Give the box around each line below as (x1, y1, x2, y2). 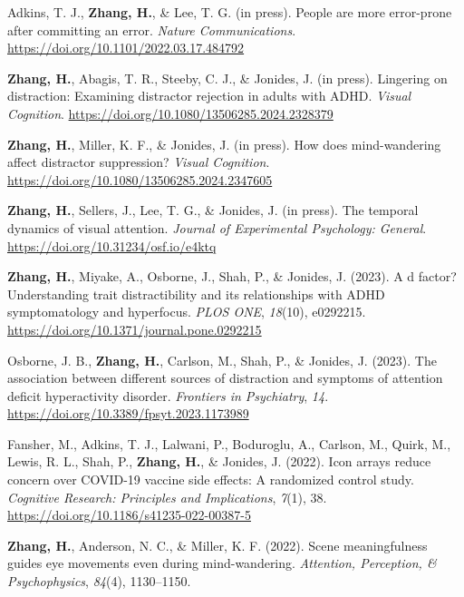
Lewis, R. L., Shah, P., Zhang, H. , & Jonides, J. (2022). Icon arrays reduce (7, 452, 431, 471)
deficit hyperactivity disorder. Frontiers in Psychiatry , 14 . (7, 386, 329, 405)
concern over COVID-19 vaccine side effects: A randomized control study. (7, 470, 414, 489)
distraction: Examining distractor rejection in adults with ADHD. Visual (7, 86, 411, 105)
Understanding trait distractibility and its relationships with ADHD (7, 284, 385, 303)
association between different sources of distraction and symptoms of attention (7, 368, 443, 387)
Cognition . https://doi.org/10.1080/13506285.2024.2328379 (7, 103, 333, 122)
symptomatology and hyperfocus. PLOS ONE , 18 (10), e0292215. (7, 302, 366, 321)
